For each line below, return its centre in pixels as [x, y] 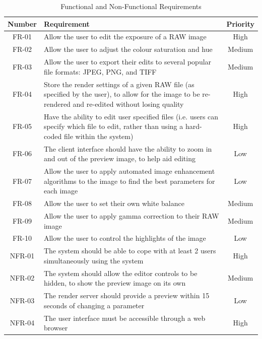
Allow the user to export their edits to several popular [127, 62]
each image [61, 191]
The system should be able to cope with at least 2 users [130, 251]
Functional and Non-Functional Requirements [131, 6]
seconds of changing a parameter [94, 305]
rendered [57, 104]
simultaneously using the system [93, 260]
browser [56, 328]
